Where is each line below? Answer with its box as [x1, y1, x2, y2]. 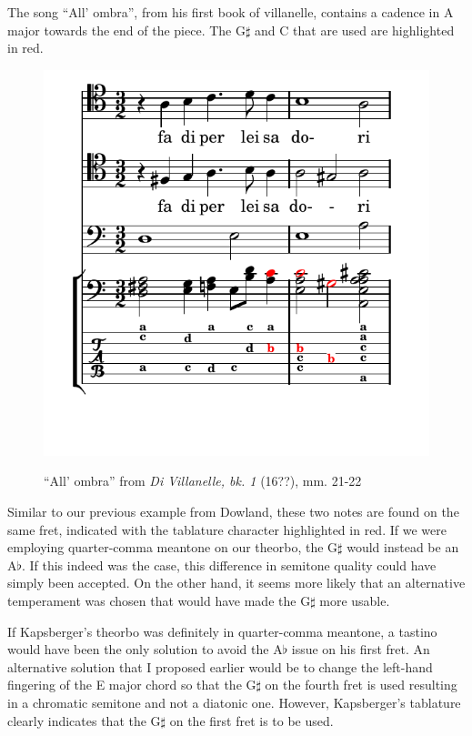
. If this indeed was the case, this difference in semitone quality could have [21, 555, 437, 574]
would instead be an [346, 538, 459, 557]
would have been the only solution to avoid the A [7, 640, 283, 659]
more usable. [319, 590, 390, 610]
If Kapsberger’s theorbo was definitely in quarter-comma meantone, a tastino [7, 621, 437, 640]
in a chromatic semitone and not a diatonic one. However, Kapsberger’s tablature [7, 692, 461, 711]
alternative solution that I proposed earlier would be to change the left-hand [7, 657, 433, 676]
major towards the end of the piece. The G [7, 20, 246, 39]
